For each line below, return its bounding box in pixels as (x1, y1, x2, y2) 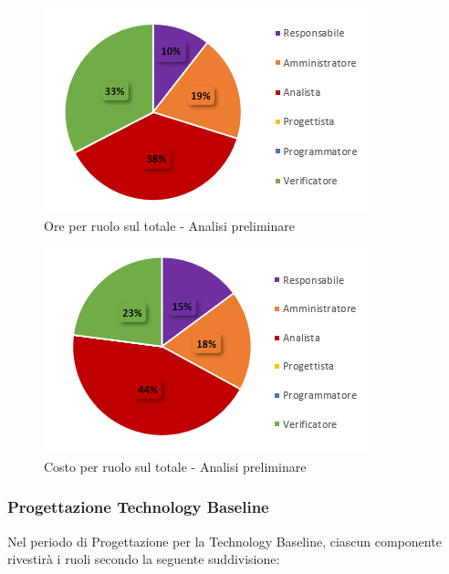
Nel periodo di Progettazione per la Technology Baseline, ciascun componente (7, 531, 442, 550)
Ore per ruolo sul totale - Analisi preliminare (44, 215, 295, 235)
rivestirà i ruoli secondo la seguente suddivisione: (7, 549, 280, 569)
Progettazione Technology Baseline (7, 496, 269, 518)
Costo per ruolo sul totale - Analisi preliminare (44, 456, 307, 475)
